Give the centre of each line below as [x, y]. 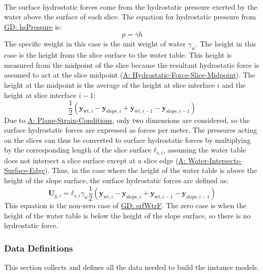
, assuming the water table [204, 150]
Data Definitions [39, 248]
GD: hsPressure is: [33, 26]
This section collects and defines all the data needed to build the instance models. [131, 267]
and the [234, 84]
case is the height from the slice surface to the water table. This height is [118, 55]
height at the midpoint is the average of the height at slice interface [109, 84]
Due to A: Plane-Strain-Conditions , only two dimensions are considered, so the [127, 120]
